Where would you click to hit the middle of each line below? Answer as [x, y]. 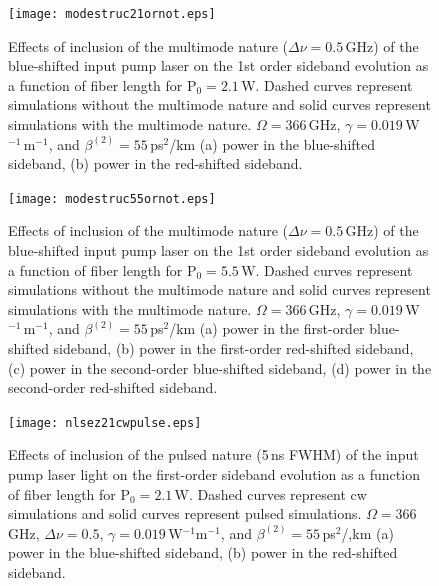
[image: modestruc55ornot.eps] [112, 198]
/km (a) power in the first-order [267, 328]
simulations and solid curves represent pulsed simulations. [185, 513]
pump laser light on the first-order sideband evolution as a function [214, 474]
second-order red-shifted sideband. [113, 387]
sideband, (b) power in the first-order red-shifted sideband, [233, 348]
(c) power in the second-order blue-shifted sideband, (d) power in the [220, 367]
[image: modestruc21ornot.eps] [112, 14]
